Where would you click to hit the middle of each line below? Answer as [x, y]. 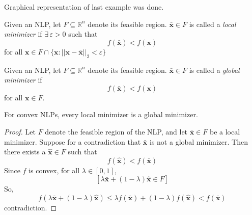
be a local [225, 131]
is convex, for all [54, 170]
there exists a [25, 152]
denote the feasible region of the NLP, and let [116, 131]
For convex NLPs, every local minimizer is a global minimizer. [101, 114]
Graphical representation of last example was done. [84, 7]
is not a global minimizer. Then [199, 141]
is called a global [214, 70]
